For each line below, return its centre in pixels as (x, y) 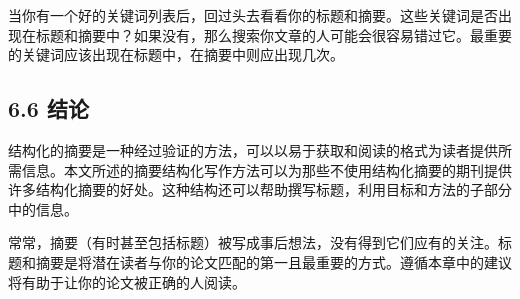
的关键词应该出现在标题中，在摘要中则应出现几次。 (176, 54)
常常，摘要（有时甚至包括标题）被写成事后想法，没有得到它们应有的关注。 (253, 242)
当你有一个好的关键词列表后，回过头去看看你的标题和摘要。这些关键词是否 (253, 15)
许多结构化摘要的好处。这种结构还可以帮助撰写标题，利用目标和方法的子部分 (260, 189)
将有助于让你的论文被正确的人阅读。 (127, 281)
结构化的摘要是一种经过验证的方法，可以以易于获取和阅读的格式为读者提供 (253, 149)
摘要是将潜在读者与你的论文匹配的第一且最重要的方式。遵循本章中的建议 (273, 261)
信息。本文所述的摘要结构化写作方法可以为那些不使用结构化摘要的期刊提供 (266, 169)
